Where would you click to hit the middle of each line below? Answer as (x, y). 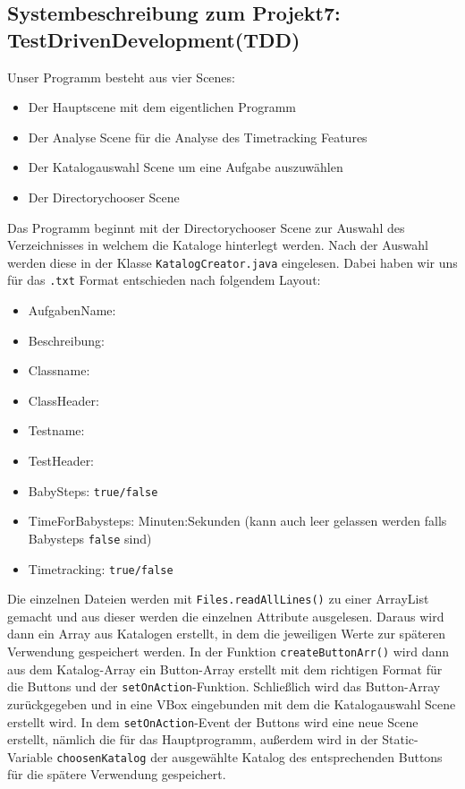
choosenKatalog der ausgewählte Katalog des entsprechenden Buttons (249, 756)
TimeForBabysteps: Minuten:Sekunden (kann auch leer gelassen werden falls (237, 521)
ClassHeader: (63, 400)
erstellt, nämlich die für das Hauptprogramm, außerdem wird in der (193, 739)
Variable (30, 756)
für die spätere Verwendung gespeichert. (117, 774)
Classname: (59, 370)
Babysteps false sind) (90, 538)
